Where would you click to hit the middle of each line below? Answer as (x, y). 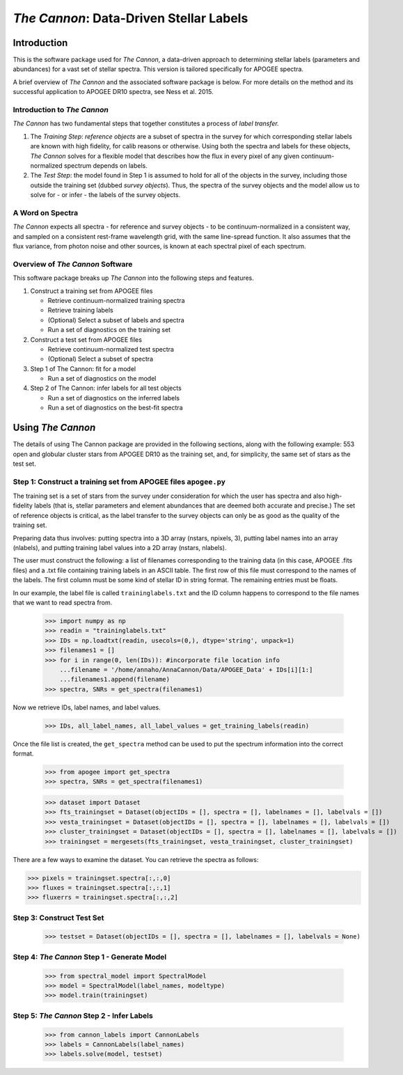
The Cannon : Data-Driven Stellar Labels (131, 18)
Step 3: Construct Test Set (58, 918)
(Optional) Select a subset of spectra (100, 359)
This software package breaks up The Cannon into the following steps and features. (133, 278)
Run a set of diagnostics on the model (102, 379)
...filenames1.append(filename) (115, 680)
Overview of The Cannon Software (73, 264)
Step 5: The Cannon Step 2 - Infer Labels (83, 1015)
